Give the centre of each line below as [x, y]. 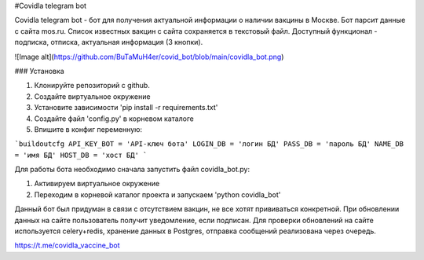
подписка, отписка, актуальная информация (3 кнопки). [109, 42]
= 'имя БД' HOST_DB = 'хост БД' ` [81, 155]
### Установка [39, 71]
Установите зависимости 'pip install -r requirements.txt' [126, 108]
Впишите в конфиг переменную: [88, 129]
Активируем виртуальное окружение [97, 184]
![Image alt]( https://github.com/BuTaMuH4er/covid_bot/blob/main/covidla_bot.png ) [149, 57]
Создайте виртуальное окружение [92, 96]
